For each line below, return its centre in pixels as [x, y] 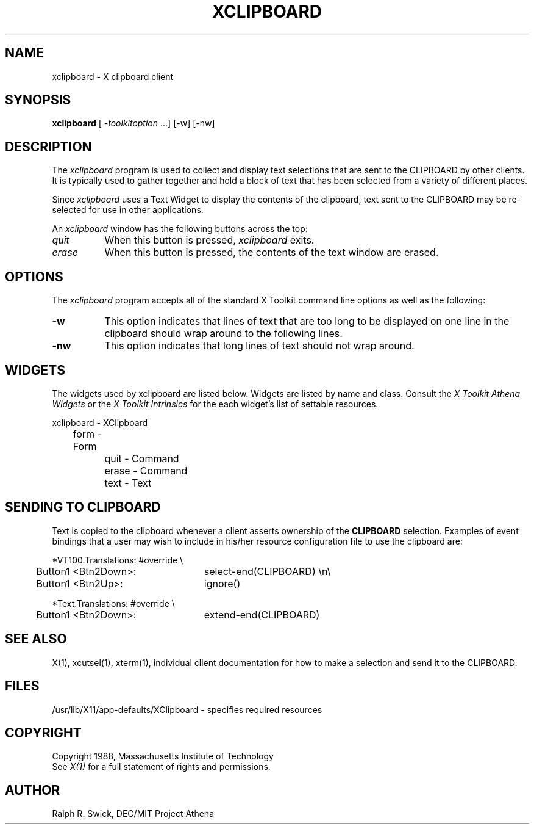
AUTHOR [33, 790]
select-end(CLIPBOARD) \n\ [267, 571]
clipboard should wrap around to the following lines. [223, 334]
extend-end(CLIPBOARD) [262, 614]
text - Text [128, 483]
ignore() [222, 583]
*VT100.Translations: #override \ [118, 560]
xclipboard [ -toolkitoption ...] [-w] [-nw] [133, 123]
